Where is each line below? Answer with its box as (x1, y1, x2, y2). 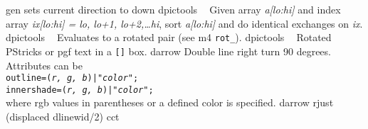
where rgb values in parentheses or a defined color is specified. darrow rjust (6, 95, 334, 110)
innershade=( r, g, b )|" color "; (6, 84, 154, 95)
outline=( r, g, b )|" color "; (6, 73, 139, 84)
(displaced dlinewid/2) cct (6, 109, 120, 123)
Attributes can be (6, 57, 83, 72)
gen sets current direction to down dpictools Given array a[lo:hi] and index (6, 2, 341, 16)
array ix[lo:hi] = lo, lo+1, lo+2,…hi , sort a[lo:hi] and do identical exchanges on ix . (6, 16, 363, 30)
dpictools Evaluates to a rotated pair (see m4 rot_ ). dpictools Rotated (6, 30, 332, 45)
